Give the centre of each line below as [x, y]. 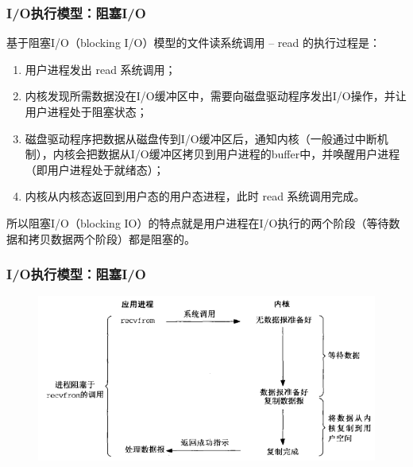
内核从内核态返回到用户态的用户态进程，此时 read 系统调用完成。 [195, 196]
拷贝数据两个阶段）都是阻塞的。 [112, 238]
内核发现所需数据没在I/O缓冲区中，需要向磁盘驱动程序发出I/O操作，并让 [216, 96]
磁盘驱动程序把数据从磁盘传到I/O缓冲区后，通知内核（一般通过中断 [201, 138]
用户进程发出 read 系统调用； [100, 69]
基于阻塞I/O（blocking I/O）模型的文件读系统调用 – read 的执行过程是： [193, 43]
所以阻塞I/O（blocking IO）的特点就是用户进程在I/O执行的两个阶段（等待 [198, 222]
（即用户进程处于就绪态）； [95, 169]
